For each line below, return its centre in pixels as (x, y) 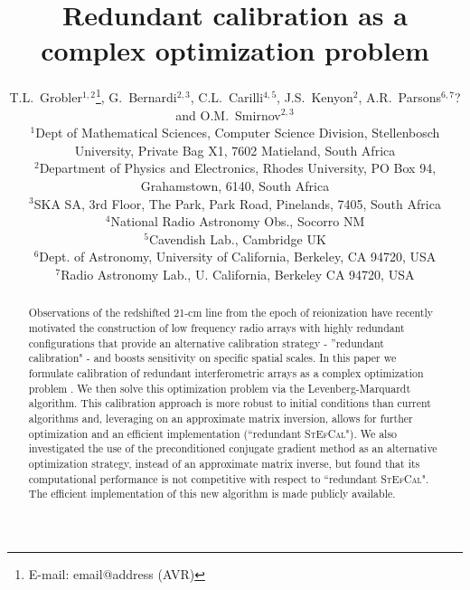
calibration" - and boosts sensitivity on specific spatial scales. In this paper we (212, 358)
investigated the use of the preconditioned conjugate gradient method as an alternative (233, 448)
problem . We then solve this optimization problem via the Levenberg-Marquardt (220, 388)
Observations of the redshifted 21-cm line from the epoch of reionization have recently (231, 313)
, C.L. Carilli (227, 96)
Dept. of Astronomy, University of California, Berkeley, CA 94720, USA (238, 257)
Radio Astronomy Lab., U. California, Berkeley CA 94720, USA (238, 274)
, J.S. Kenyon (315, 96)
